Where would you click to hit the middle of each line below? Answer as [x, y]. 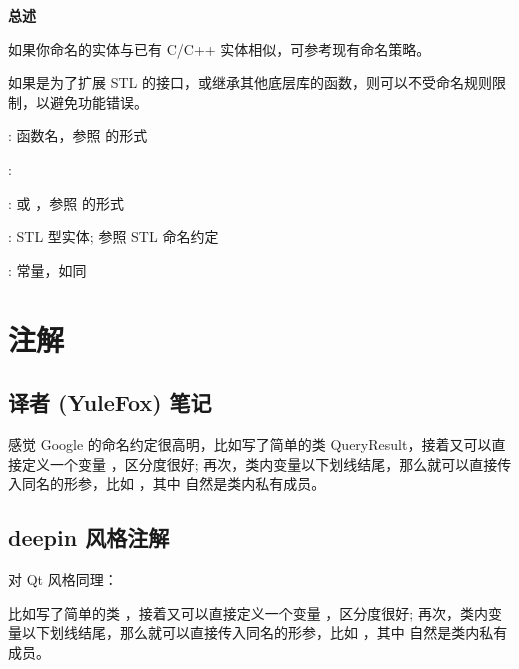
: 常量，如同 [47, 269]
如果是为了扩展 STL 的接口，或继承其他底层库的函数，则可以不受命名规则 [250, 82]
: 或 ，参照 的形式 [66, 202]
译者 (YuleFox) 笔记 [110, 402]
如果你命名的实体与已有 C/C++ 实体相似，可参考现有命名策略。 [219, 48]
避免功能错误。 [98, 101]
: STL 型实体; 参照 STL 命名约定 [113, 236]
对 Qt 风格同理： [63, 578]
